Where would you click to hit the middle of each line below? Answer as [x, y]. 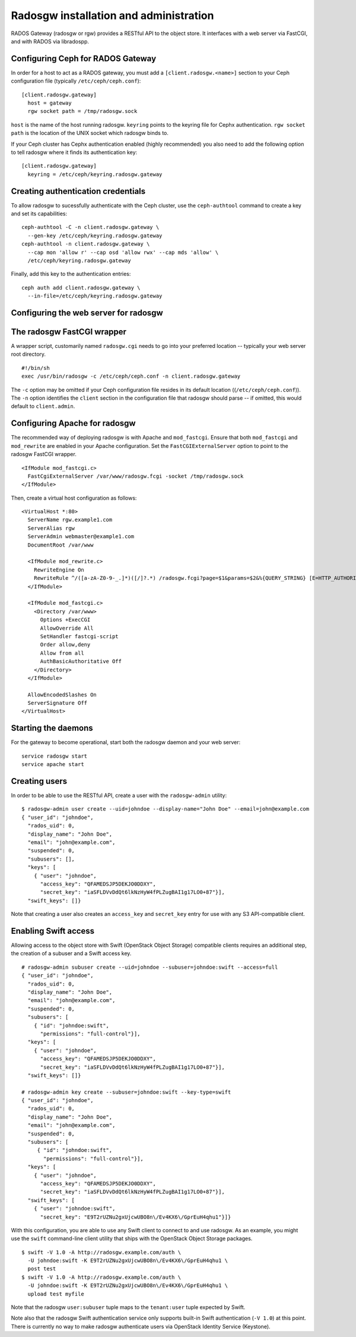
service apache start [53, 765]
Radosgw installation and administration [112, 15]
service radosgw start [55, 756]
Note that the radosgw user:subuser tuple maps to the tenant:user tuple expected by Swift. [128, 1307]
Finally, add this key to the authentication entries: [71, 274]
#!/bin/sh [36, 368]
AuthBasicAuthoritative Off [81, 661]
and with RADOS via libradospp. [50, 41]
